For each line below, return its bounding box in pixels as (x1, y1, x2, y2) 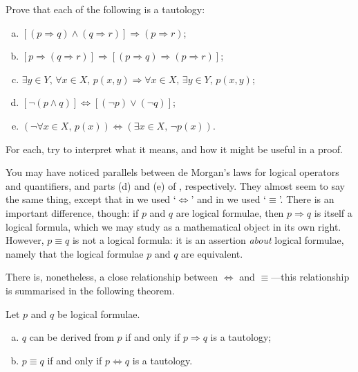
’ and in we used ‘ (191, 192, 266, 206)
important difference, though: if (6, 205, 139, 220)
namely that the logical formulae (6, 246, 144, 260)
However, (6, 233, 44, 247)
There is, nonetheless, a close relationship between (6, 269, 218, 284)
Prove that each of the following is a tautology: (6, 2, 205, 16)
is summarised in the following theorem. (6, 283, 175, 297)
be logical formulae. (57, 306, 140, 321)
